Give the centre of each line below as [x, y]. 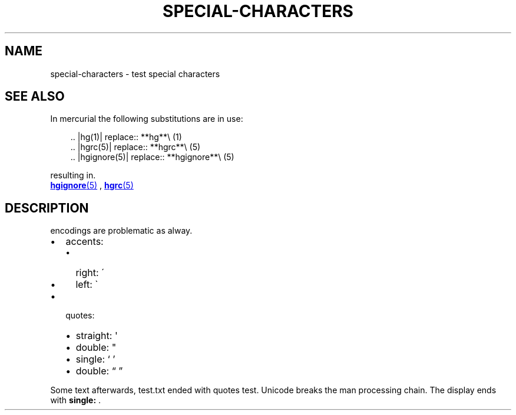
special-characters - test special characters [135, 74]
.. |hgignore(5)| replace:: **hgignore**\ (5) [152, 157]
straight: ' [97, 336]
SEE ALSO [35, 97]
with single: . [76, 400]
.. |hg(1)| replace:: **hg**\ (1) [126, 137]
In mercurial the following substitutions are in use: [147, 119]
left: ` [87, 285]
